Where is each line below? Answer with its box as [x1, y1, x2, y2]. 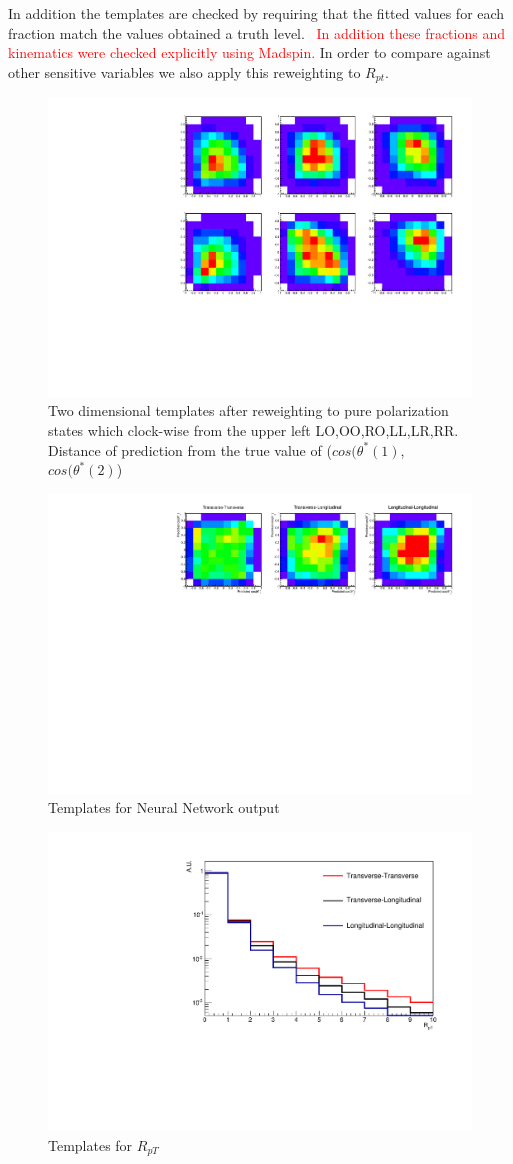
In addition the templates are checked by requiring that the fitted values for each [8, 3, 505, 23]
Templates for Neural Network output [48, 797, 280, 818]
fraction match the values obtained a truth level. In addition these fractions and [8, 22, 505, 43]
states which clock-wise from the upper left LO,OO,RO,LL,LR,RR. [48, 420, 459, 441]
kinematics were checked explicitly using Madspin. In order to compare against [8, 42, 491, 63]
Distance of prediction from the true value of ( [48, 439, 332, 460]
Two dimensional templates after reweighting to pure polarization [48, 400, 449, 421]
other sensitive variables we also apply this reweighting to [8, 61, 361, 82]
